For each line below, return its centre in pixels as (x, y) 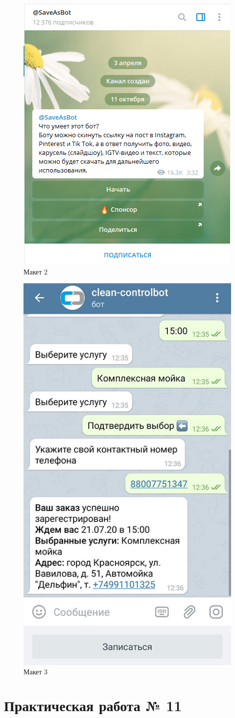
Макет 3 (36, 672)
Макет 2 (36, 271)
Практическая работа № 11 (93, 706)
